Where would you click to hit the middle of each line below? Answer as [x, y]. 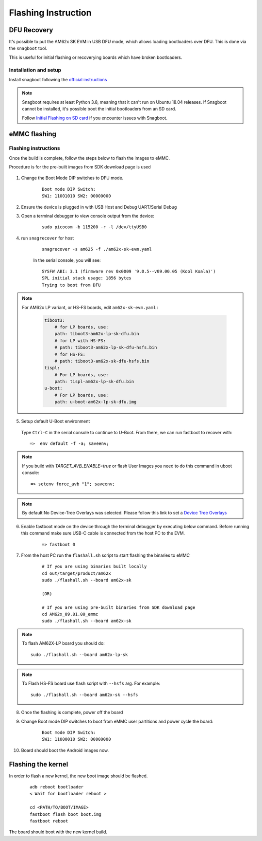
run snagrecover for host [48, 238]
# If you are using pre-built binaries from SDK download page [119, 607]
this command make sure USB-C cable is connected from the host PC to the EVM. [103, 533]
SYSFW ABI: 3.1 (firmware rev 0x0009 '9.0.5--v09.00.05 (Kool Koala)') [129, 271]
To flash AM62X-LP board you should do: [64, 643]
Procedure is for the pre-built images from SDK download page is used [80, 167]
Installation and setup [35, 70]
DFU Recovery [31, 30]
